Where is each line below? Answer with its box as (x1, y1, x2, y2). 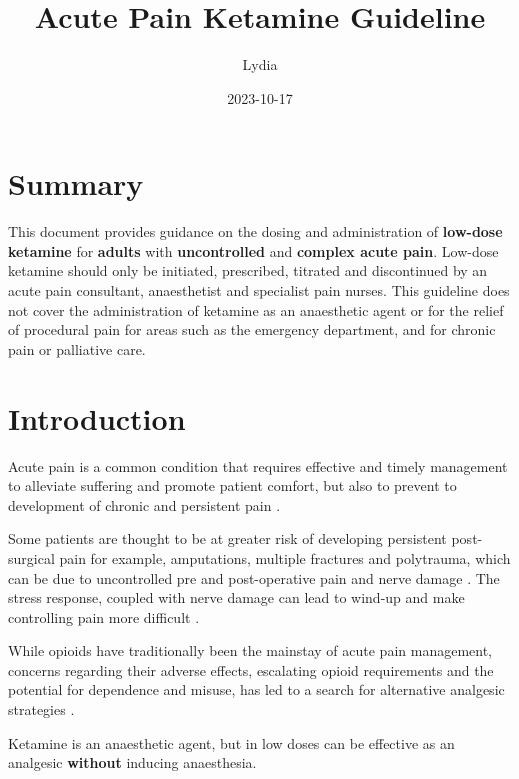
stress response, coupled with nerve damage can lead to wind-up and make (8, 587, 465, 608)
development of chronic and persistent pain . (8, 494, 281, 515)
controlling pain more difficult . (8, 606, 200, 627)
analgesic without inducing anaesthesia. (8, 752, 257, 773)
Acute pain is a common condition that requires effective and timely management (8, 455, 508, 476)
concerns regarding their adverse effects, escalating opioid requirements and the (8, 659, 494, 680)
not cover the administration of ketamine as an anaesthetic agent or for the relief (8, 299, 504, 320)
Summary (8, 163, 144, 204)
